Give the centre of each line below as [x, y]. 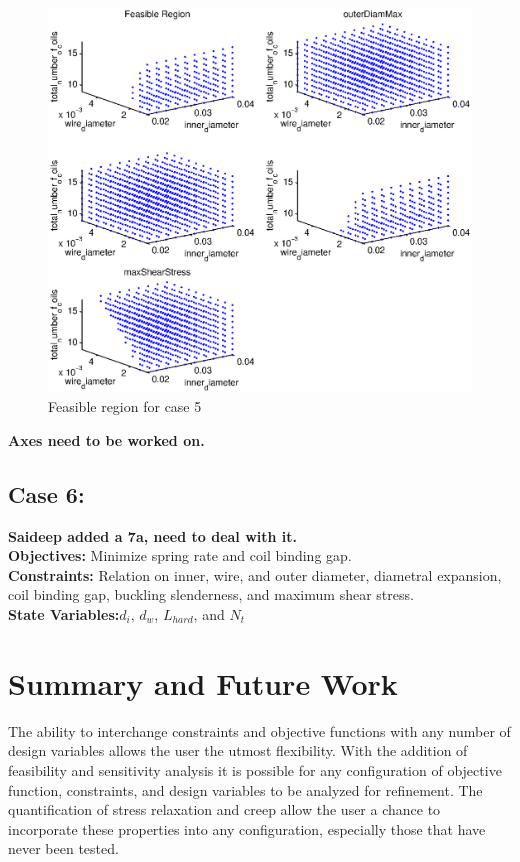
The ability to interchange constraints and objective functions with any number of [259, 730]
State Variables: [64, 614]
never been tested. [63, 848]
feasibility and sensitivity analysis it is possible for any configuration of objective [255, 769]
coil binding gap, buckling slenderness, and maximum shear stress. [211, 594]
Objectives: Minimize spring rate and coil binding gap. [180, 555]
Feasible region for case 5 [125, 406]
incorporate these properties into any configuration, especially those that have [247, 828]
